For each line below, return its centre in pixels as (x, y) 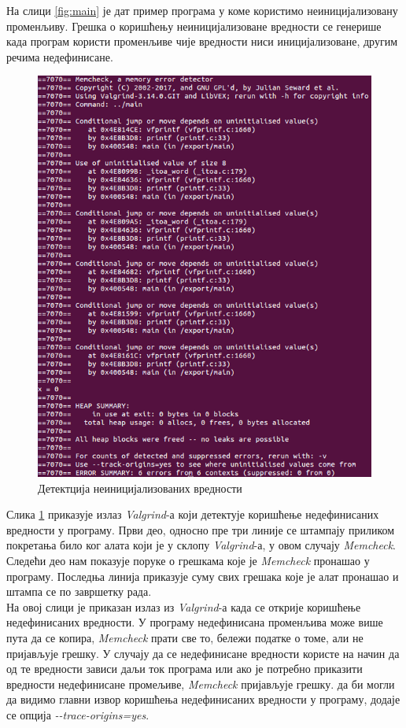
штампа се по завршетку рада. (79, 591)
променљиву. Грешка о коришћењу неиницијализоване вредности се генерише (194, 26)
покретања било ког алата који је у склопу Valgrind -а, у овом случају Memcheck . (201, 545)
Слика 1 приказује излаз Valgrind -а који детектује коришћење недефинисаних (193, 514)
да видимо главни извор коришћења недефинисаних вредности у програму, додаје (203, 699)
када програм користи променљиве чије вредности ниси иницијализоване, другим (202, 41)
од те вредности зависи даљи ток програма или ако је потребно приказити (185, 669)
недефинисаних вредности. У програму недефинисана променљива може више (195, 622)
